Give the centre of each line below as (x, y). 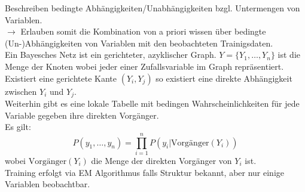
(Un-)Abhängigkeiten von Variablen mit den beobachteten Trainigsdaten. (139, 43)
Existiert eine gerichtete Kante (61, 78)
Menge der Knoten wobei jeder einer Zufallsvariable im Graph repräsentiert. (144, 66)
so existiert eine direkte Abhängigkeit (224, 78)
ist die (289, 55)
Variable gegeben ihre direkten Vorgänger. (82, 115)
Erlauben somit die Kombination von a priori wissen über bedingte (143, 31)
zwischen (21, 91)
